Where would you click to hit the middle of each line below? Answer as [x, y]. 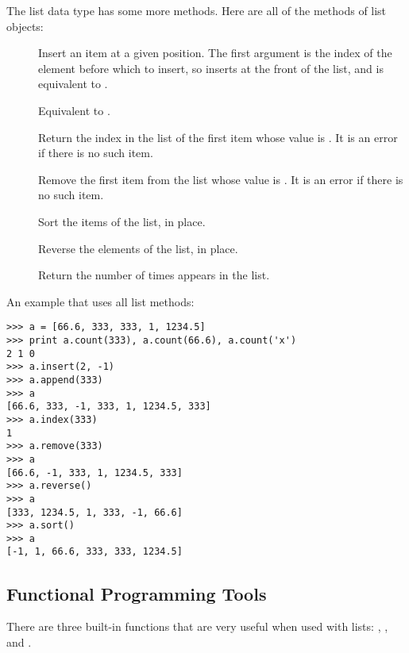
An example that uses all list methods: [100, 301]
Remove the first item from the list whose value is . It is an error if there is [221, 179]
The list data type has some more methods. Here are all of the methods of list [197, 10]
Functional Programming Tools [137, 593]
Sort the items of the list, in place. [122, 221]
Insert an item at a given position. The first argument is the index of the [215, 53]
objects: [25, 26]
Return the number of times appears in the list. [154, 275]
